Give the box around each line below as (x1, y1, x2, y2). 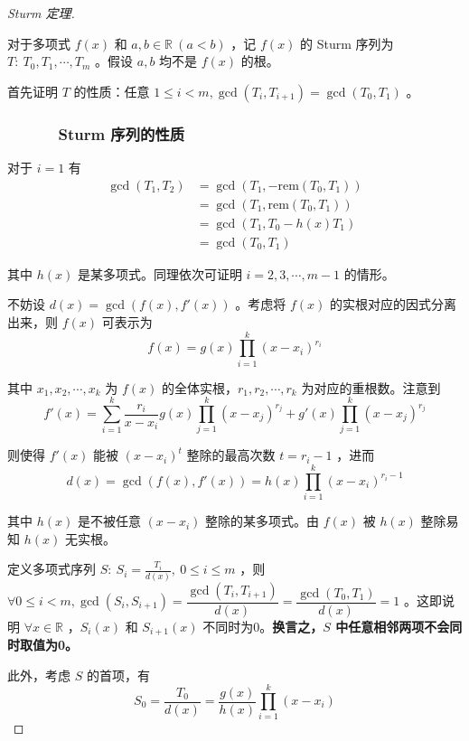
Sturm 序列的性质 (58, 122, 185, 145)
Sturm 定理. (7, 4, 75, 22)
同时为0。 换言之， (215, 616, 324, 635)
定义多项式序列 (7, 559, 96, 578)
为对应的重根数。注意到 (301, 378, 441, 397)
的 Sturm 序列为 (300, 33, 394, 52)
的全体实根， (161, 378, 238, 397)
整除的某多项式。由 (205, 511, 320, 530)
